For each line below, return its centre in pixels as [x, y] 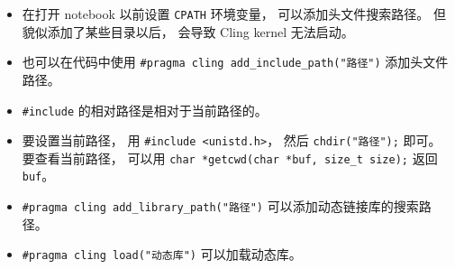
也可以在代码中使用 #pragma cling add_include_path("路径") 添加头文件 [235, 62]
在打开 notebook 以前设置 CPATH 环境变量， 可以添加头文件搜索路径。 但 [234, 14]
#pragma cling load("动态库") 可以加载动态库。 [162, 254]
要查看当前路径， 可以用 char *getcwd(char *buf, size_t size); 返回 [230, 158]
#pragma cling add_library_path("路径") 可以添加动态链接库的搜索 [220, 206]
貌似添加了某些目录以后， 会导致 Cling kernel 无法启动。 [188, 31]
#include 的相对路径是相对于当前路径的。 [145, 110]
